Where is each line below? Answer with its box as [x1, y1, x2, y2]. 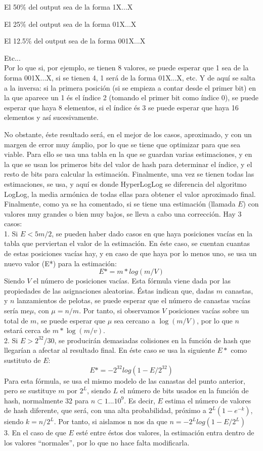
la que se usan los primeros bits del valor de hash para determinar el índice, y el [4, 158, 252, 169]
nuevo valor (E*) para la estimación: [4, 258, 117, 268]
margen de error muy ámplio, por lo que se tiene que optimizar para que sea [4, 139, 241, 149]
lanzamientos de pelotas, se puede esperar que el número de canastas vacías [17, 295, 250, 306]
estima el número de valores [165, 395, 251, 405]
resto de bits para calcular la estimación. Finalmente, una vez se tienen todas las [4, 169, 254, 179]
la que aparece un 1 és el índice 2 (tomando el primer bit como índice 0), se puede [4, 92, 259, 103]
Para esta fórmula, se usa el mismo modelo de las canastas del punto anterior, [4, 375, 245, 386]
